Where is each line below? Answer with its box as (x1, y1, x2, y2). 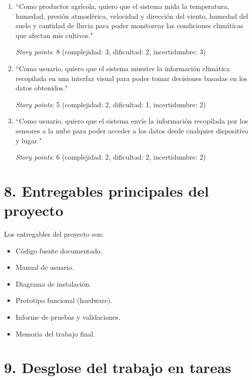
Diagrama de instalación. (15, 278, 91, 289)
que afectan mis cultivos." (15, 30, 93, 40)
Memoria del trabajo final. (15, 328, 95, 338)
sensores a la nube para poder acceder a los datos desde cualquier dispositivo (15, 125, 249, 135)
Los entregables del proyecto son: (4, 229, 104, 239)
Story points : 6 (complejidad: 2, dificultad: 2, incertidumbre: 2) (15, 152, 206, 162)
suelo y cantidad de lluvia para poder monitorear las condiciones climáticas (15, 20, 244, 31)
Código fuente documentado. (15, 245, 103, 255)
